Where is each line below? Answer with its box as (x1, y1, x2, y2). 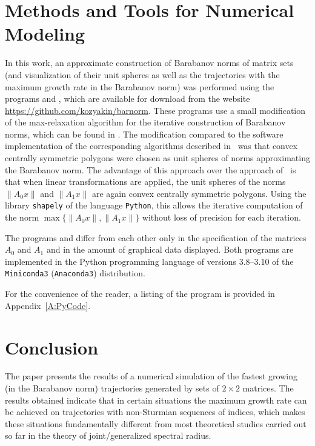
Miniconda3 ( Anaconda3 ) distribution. (5, 267, 145, 279)
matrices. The (242, 382, 294, 394)
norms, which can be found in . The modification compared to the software (5, 127, 283, 140)
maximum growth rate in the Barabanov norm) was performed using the (5, 80, 274, 93)
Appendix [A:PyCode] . (5, 299, 91, 311)
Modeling (5, 21, 85, 46)
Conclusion (5, 334, 99, 359)
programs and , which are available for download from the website (5, 92, 250, 105)
